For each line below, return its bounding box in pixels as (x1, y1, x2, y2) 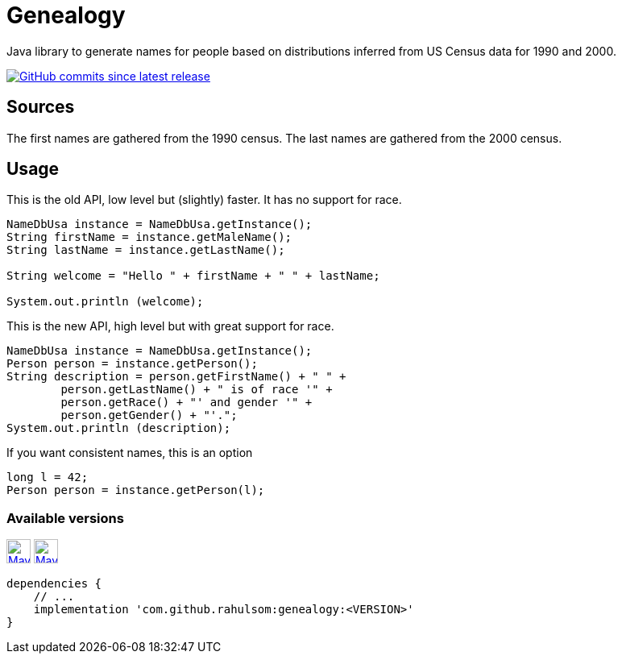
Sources (6, 97, 75, 118)
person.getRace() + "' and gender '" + (60, 396, 313, 409)
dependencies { (6, 577, 102, 591)
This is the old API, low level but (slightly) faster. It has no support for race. (6, 193, 402, 207)
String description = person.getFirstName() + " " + (6, 370, 346, 384)
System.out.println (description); (6, 421, 231, 435)
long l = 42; (6, 471, 89, 484)
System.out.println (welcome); (6, 295, 204, 309)
